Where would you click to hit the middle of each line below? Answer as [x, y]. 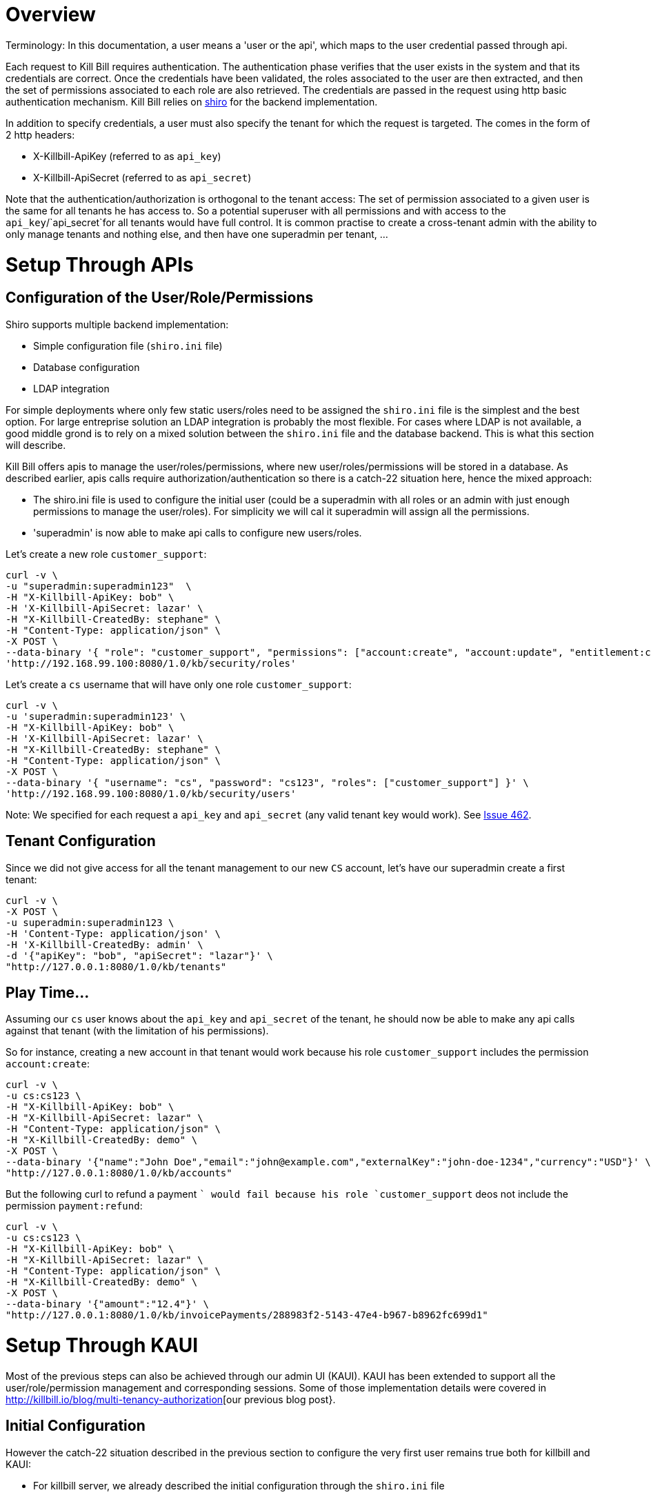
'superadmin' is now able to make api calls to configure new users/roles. [198, 532]
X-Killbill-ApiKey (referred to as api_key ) [127, 156]
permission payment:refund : [74, 1206]
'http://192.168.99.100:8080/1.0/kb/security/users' [151, 793]
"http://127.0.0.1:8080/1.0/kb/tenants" [116, 966]
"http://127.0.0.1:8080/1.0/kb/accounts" [119, 1173]
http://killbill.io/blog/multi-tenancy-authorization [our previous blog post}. [171, 1399]
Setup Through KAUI [102, 1346]
